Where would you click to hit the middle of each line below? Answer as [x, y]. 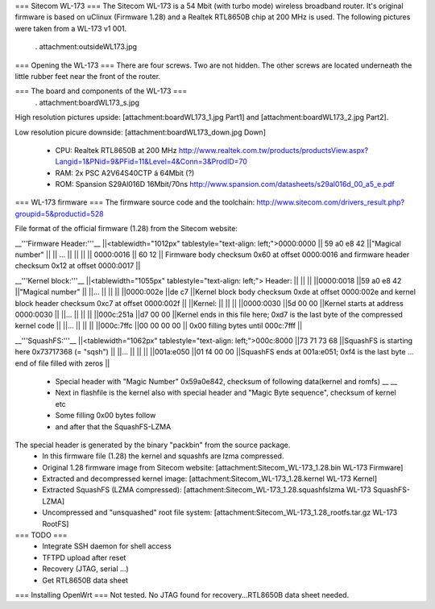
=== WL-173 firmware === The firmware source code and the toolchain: [135, 202]
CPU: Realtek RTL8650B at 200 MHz [116, 150]
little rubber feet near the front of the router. [88, 76]
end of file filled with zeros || [62, 363]
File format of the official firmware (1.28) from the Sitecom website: [126, 229]
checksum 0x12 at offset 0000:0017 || [78, 266]
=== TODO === [41, 535]
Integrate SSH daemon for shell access [107, 546]
